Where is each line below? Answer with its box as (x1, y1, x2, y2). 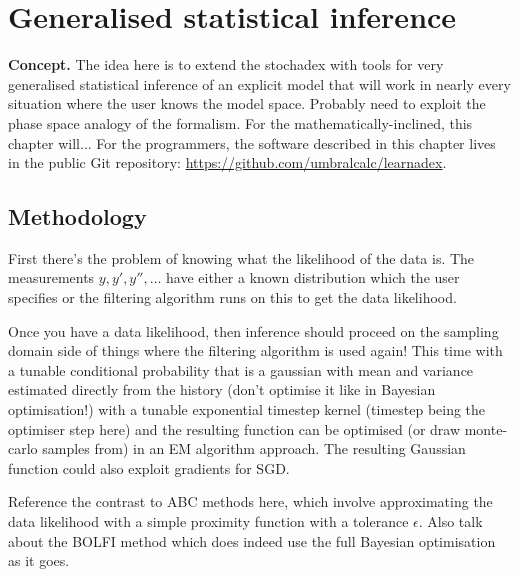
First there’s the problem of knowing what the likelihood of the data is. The (8, 247, 475, 268)
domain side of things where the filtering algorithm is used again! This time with (8, 340, 503, 361)
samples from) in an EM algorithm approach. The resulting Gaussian (42, 438, 466, 459)
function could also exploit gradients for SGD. (8, 457, 290, 478)
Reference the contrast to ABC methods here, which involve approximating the (8, 491, 493, 512)
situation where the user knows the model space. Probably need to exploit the (8, 93, 486, 114)
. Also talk (418, 511, 483, 532)
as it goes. (8, 550, 70, 571)
